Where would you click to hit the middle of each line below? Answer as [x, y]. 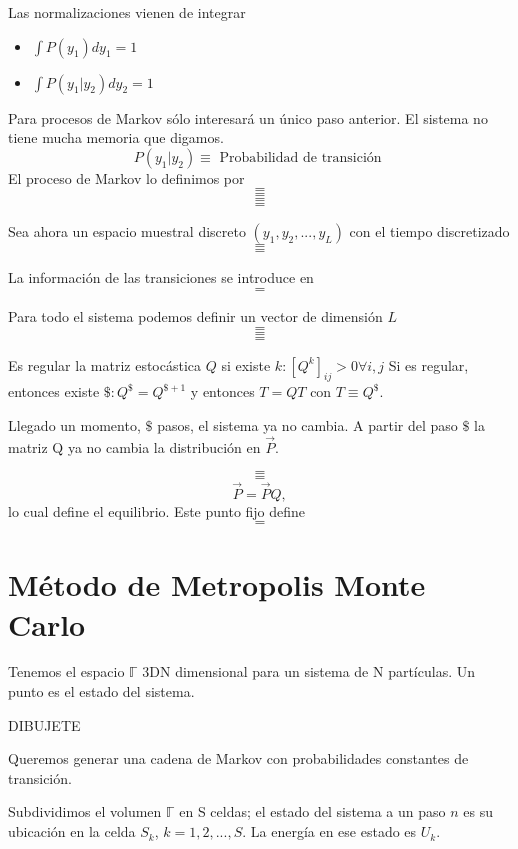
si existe [246, 364]
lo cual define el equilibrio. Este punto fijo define [157, 510]
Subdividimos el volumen [85, 811]
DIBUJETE [44, 724]
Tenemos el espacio [66, 671]
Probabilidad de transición [300, 157]
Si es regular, [428, 364]
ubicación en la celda [72, 831]
